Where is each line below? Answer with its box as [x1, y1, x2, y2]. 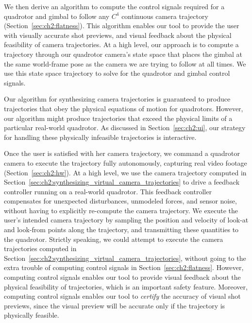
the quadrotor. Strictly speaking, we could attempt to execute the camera [4, 234, 223, 244]
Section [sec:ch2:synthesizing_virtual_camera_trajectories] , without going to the [4, 253, 246, 263]
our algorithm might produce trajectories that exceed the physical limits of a [4, 113, 233, 123]
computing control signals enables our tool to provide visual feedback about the [4, 272, 241, 282]
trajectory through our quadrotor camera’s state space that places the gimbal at [4, 49, 242, 59]
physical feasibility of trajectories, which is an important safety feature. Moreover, [4, 281, 248, 291]
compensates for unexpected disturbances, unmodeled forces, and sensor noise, [4, 196, 237, 206]
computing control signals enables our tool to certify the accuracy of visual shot [4, 291, 241, 301]
